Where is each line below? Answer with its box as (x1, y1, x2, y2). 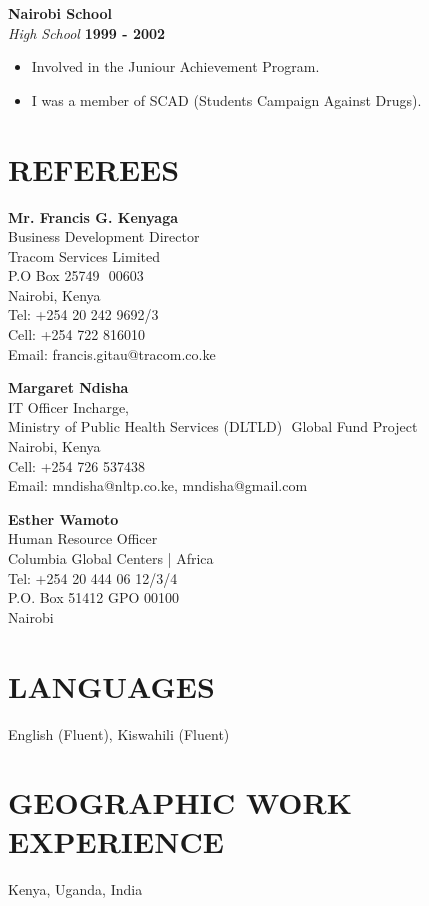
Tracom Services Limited (8, 245, 160, 266)
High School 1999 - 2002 (8, 22, 166, 43)
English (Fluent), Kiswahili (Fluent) (8, 723, 230, 744)
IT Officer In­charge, (8, 396, 130, 417)
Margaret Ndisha (8, 377, 129, 398)
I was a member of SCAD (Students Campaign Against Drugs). (31, 89, 422, 110)
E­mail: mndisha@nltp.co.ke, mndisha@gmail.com (8, 475, 308, 496)
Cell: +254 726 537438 (8, 455, 145, 476)
